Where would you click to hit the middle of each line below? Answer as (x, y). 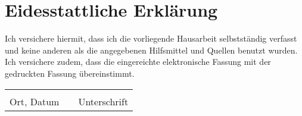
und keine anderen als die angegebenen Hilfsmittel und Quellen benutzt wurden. (151, 50)
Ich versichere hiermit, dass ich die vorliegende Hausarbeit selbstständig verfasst (151, 38)
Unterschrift (103, 101)
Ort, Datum (35, 101)
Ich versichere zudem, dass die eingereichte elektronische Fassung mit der (138, 62)
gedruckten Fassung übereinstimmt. (70, 73)
